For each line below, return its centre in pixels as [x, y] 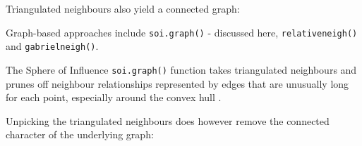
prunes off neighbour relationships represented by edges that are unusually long [177, 83]
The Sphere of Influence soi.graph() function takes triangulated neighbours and [181, 69]
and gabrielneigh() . [52, 46]
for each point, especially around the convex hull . [114, 97]
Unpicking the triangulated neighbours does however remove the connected [168, 120]
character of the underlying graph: [80, 134]
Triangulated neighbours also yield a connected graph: [123, 8]
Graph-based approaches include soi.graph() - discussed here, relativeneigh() [182, 32]
